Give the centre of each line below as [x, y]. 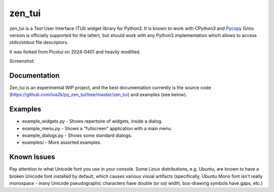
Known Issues [32, 157]
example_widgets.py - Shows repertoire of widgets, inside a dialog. [92, 121]
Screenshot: [22, 61]
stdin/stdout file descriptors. [39, 43]
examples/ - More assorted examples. [62, 142]
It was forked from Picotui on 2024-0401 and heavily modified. [75, 52]
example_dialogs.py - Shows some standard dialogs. [77, 136]
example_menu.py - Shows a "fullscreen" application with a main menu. [97, 128]
